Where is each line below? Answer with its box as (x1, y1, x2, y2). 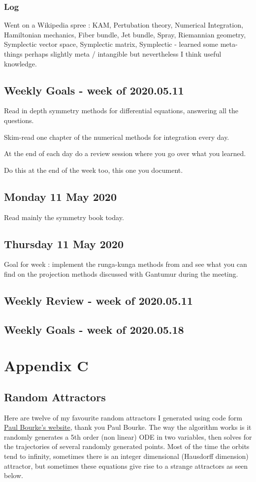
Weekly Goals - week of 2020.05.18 (4, 321, 184, 337)
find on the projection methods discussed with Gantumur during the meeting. (4, 268, 238, 279)
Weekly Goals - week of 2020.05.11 (4, 82, 184, 97)
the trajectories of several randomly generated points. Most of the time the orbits (4, 441, 250, 451)
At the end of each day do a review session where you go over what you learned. (4, 148, 246, 159)
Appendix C (4, 355, 89, 376)
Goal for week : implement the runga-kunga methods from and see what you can (4, 259, 247, 269)
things (4, 49, 23, 59)
